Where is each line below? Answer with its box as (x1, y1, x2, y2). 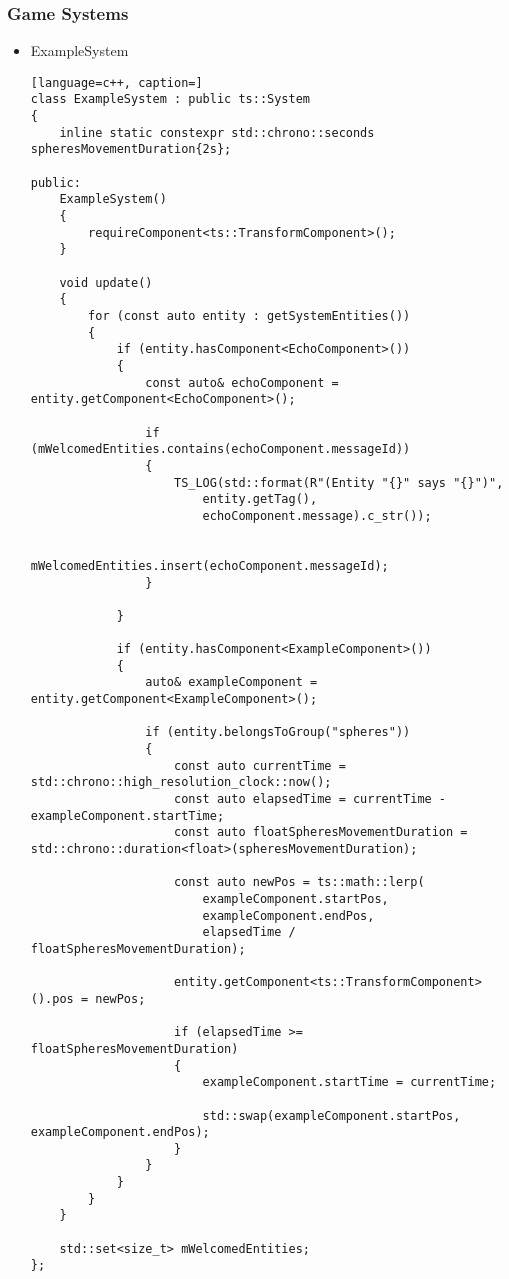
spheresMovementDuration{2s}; (30, 142, 232, 157)
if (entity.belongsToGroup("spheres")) (145, 725, 411, 740)
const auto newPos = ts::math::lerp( (173, 875, 425, 890)
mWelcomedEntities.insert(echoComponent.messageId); (30, 558, 389, 573)
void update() (59, 275, 153, 290)
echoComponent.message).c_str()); (202, 508, 432, 523)
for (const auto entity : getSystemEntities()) (88, 309, 411, 323)
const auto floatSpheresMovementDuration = (173, 825, 468, 840)
